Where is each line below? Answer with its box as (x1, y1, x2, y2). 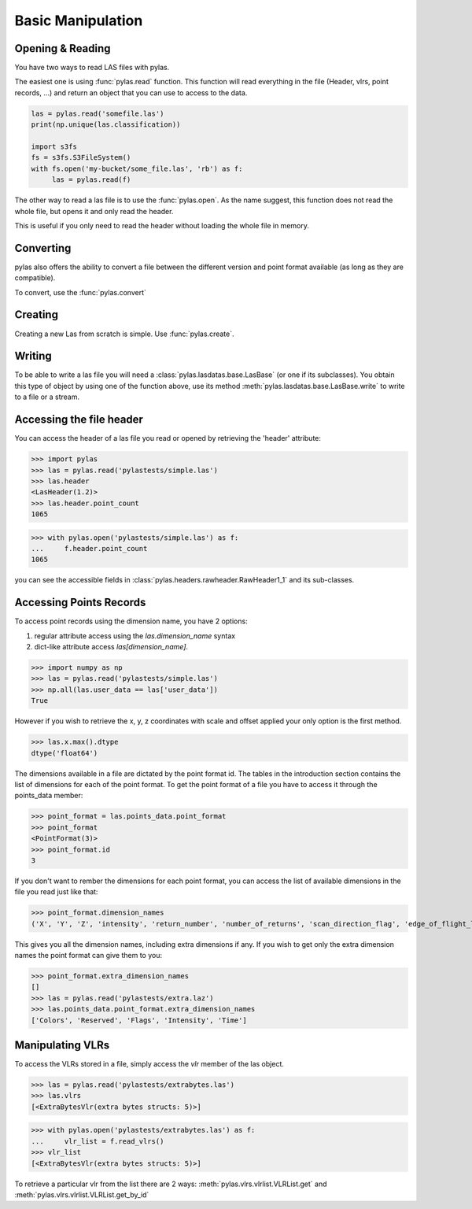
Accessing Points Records (14, 596, 146, 609)
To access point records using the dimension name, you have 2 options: (14, 616, 248, 626)
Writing (14, 349, 53, 363)
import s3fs (31, 142, 78, 151)
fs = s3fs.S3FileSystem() (31, 153, 131, 162)
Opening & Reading (14, 42, 111, 55)
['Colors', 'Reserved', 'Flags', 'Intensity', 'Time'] (31, 1015, 247, 1025)
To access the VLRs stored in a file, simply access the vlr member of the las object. (14, 1059, 285, 1069)
